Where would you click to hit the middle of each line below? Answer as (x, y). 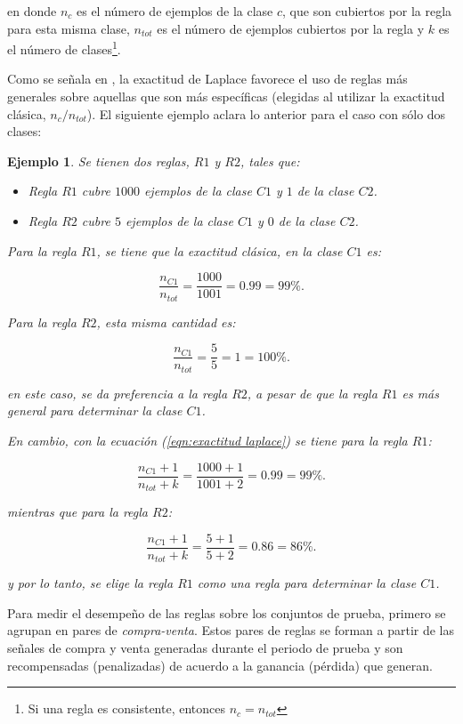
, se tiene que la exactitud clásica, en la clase (219, 250)
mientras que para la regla (78, 512)
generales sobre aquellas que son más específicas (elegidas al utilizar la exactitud (226, 97)
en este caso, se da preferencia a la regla (118, 393)
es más (420, 393)
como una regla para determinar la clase (307, 583)
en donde (32, 11)
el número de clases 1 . (64, 48)
